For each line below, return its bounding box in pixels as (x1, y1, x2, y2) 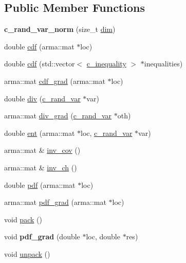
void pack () (4, 214, 42, 224)
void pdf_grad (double (4, 231, 80, 242)
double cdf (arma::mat (4, 41, 75, 51)
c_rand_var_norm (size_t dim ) (4, 24, 116, 34)
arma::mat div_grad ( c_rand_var (4, 110, 112, 121)
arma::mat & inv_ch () (4, 162, 77, 172)
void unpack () (4, 248, 50, 259)
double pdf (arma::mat (4, 179, 76, 190)
